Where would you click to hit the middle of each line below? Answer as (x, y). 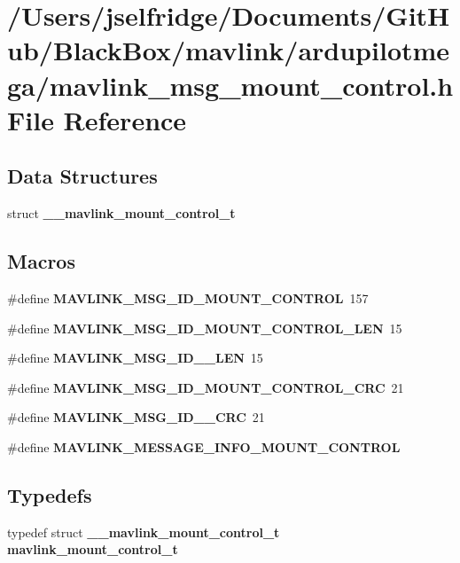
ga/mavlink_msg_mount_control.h (230, 85)
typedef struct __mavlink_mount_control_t (144, 532)
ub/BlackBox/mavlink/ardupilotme (229, 50)
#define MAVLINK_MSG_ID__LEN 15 (135, 358)
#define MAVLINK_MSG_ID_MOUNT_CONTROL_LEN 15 (205, 328)
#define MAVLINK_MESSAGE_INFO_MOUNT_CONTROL (204, 446)
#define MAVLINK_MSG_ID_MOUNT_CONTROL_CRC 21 (206, 387)
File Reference (97, 119)
